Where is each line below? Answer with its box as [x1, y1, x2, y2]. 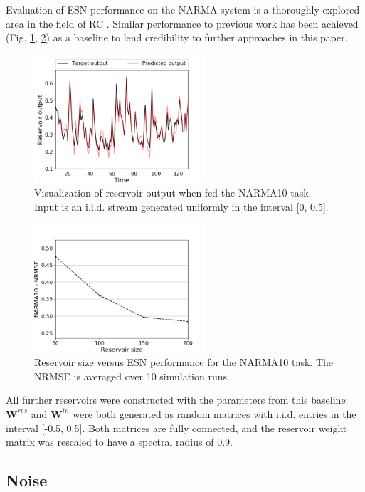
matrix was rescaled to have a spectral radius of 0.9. [6, 434, 233, 449]
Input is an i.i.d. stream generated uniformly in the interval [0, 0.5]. [34, 199, 329, 214]
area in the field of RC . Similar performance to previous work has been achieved [6, 16, 359, 31]
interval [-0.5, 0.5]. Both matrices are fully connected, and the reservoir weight [6, 420, 347, 435]
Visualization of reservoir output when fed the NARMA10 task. [34, 185, 312, 200]
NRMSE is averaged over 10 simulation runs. [34, 368, 230, 383]
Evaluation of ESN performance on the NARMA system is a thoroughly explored [6, 2, 360, 16]
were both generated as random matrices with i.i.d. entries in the [73, 406, 356, 421]
